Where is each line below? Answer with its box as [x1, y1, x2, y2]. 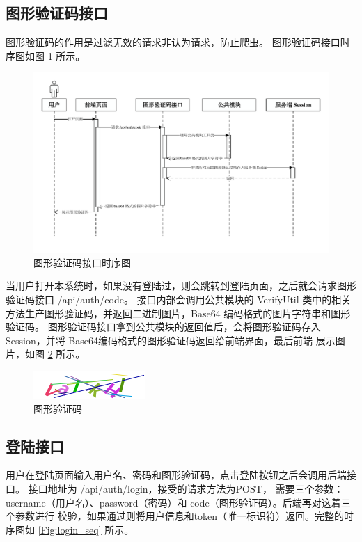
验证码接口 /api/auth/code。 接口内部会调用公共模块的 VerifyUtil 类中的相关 [6, 292, 352, 306]
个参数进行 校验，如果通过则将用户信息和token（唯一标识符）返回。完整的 [6, 509, 345, 523]
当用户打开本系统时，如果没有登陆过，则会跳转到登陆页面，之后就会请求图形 [6, 278, 356, 293]
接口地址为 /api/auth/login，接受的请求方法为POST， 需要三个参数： [28, 481, 344, 495]
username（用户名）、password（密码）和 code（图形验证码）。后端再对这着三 [6, 495, 351, 509]
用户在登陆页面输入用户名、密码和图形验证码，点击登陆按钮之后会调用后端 [6, 468, 347, 482]
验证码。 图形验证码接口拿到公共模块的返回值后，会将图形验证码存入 [6, 319, 321, 334]
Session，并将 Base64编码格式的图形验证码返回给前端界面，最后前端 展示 [6, 333, 336, 347]
